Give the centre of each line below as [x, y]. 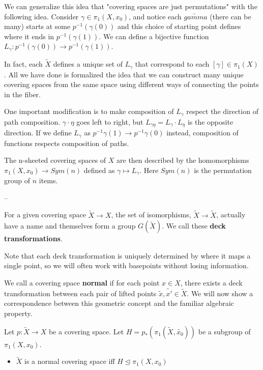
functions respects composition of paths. [67, 143]
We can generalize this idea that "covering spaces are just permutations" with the [131, 6]
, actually [231, 215]
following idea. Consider [41, 16]
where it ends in [29, 36]
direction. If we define [38, 133]
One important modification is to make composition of [89, 111]
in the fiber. [23, 94]
